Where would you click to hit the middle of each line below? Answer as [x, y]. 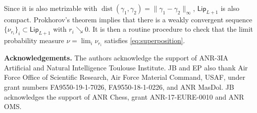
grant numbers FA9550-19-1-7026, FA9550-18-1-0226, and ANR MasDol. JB [119, 87]
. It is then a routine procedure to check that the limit [171, 29]
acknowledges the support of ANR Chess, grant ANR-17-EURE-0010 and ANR [124, 96]
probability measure [34, 40]
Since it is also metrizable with [51, 8]
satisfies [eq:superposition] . [145, 40]
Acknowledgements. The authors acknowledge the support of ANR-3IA [116, 58]
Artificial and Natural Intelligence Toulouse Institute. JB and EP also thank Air [126, 67]
